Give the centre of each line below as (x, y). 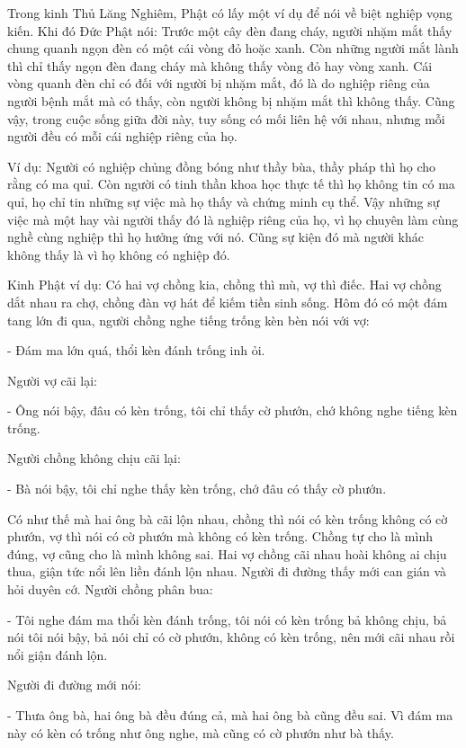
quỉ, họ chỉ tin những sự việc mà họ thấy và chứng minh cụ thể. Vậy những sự (224, 201)
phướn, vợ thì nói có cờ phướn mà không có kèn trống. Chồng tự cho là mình (220, 536)
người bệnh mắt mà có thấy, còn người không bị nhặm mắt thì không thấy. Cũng (231, 100)
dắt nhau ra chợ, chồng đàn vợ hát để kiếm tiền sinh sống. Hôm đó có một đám (228, 302)
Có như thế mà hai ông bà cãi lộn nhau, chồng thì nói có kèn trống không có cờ (228, 518)
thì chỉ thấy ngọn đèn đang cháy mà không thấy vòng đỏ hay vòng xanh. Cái (220, 65)
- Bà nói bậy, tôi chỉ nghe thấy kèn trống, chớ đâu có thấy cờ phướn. (197, 489)
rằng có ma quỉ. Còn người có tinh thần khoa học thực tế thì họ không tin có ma (231, 184)
